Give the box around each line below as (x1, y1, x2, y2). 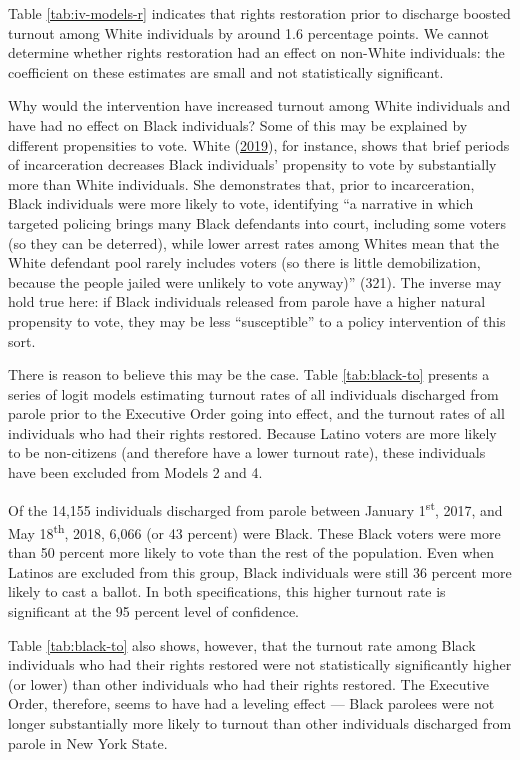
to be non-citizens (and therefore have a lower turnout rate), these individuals (8, 442, 486, 463)
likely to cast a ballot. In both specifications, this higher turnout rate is (8, 581, 446, 602)
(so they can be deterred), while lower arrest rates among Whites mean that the (8, 232, 499, 253)
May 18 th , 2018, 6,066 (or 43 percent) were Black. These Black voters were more (8, 519, 501, 543)
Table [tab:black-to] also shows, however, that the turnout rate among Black (8, 634, 476, 655)
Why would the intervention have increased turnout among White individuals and (8, 95, 511, 116)
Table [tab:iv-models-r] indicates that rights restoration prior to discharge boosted (8, 3, 511, 23)
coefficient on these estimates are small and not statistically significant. (8, 61, 444, 82)
